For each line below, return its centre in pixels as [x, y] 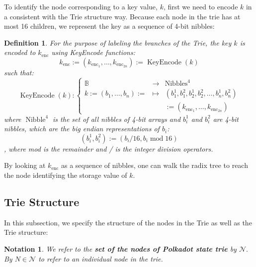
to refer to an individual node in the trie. [101, 258]
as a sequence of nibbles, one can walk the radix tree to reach [154, 165]
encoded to [20, 52]
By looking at [25, 165]
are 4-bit [226, 119]
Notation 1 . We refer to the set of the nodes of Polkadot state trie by [120, 249]
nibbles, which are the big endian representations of [82, 129]
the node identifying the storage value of [66, 175]
